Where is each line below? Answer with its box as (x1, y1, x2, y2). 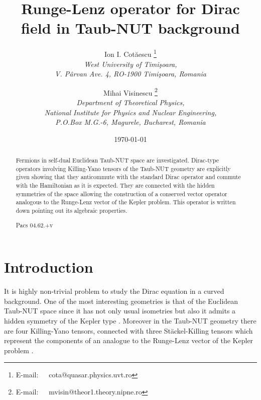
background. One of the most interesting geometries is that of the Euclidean (4, 295, 238, 306)
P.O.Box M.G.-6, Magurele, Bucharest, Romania (55, 117, 206, 127)
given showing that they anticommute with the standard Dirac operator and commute (16, 173, 241, 181)
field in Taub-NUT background (21, 18, 240, 38)
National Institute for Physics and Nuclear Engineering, (44, 107, 217, 117)
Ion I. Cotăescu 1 (104, 47, 157, 59)
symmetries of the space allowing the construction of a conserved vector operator (16, 189, 227, 198)
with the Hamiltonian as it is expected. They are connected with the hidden (16, 181, 215, 190)
